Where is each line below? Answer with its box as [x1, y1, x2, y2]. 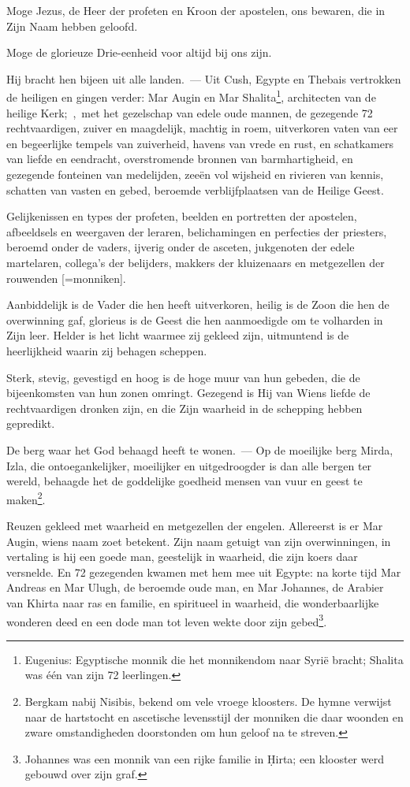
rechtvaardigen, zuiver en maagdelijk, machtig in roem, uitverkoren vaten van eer [6, 120, 398, 136]
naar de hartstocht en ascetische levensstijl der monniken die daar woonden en [24, 708, 404, 725]
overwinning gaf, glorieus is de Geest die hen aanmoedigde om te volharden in [6, 311, 383, 328]
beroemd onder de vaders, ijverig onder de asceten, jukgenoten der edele [6, 239, 355, 255]
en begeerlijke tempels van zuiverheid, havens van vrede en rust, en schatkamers [6, 135, 393, 151]
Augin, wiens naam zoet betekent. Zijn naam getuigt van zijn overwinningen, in [6, 533, 391, 549]
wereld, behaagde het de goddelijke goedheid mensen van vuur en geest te [6, 473, 363, 489]
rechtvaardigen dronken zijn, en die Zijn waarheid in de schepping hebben [6, 399, 363, 416]
